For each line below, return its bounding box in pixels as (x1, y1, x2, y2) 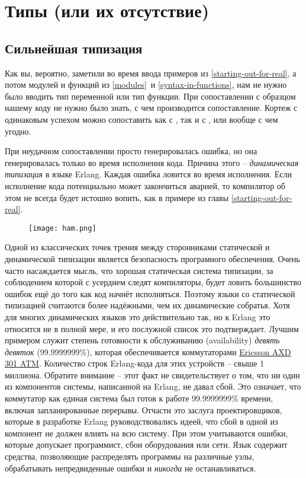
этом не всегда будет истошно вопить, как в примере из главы (5, 191, 229, 203)
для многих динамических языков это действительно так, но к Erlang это (5, 310, 270, 323)
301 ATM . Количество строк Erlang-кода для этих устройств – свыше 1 (5, 357, 265, 369)
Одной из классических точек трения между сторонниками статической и (5, 241, 270, 253)
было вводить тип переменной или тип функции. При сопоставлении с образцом (5, 90, 296, 102)
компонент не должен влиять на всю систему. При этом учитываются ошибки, (5, 426, 288, 439)
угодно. (5, 125, 31, 137)
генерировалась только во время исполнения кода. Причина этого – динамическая (5, 156, 299, 168)
